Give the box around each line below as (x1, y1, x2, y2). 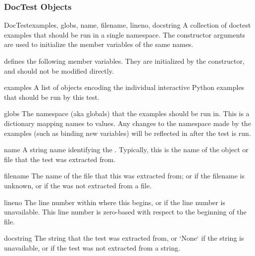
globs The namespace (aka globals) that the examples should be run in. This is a (4, 108, 250, 119)
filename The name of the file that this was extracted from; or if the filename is (4, 171, 245, 181)
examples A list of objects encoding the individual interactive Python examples (4, 82, 245, 92)
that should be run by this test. (4, 91, 100, 102)
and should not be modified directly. (4, 65, 114, 76)
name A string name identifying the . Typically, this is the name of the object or (4, 144, 249, 155)
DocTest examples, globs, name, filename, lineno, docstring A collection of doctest (4, 20, 251, 30)
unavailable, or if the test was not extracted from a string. (4, 242, 180, 253)
